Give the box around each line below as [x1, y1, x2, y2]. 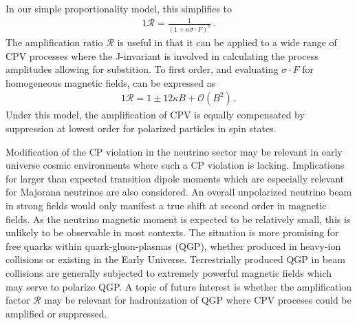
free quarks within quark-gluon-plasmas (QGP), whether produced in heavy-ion [6, 238, 341, 253]
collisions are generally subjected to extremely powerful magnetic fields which [6, 265, 332, 280]
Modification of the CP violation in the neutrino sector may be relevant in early [6, 144, 343, 158]
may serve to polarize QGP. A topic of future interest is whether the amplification [6, 279, 352, 293]
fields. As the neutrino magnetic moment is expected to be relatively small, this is [6, 211, 351, 226]
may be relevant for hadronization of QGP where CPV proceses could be [44, 293, 351, 307]
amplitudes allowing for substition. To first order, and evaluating [6, 62, 279, 76]
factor [6, 293, 30, 307]
